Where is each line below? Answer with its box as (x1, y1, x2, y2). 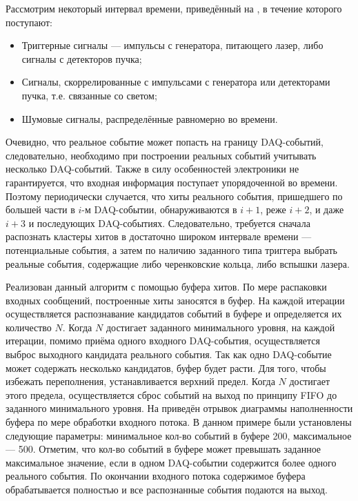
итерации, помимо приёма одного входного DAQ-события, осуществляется (6, 333, 320, 348)
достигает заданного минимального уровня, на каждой (106, 320, 335, 334)
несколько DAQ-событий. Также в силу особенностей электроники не (6, 161, 299, 176)
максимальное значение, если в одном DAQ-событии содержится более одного (6, 455, 337, 469)
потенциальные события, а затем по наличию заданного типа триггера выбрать (6, 242, 337, 257)
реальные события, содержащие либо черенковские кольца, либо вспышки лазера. (6, 256, 350, 271)
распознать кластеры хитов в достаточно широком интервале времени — (6, 229, 312, 244)
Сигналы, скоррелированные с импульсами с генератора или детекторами (21, 75, 330, 89)
